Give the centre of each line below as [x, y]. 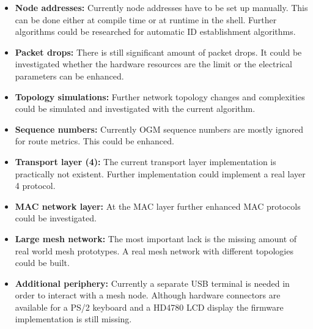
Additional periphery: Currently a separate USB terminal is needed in [152, 283]
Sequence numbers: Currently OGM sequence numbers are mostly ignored [159, 129]
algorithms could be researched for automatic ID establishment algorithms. [155, 31]
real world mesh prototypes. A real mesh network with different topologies [154, 250]
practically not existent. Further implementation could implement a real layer [160, 173]
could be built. [42, 263]
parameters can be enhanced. [69, 76]
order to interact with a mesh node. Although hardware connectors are [148, 295]
